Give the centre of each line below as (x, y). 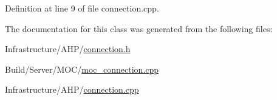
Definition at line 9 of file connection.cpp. (82, 8)
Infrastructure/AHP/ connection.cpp (72, 89)
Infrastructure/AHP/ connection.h (68, 49)
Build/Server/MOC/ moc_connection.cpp (82, 69)
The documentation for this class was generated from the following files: (139, 28)
